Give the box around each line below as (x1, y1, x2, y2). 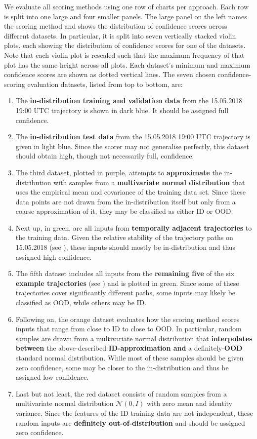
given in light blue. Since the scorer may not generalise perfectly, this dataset (15, 141, 249, 151)
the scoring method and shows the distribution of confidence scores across (4, 21, 227, 31)
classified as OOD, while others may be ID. (15, 297, 147, 308)
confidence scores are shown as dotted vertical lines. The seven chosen (4, 69, 215, 80)
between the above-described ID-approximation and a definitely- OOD (15, 343, 243, 353)
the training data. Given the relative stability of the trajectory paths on (15, 232, 233, 242)
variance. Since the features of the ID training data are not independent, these (15, 407, 253, 418)
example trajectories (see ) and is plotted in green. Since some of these (15, 278, 239, 288)
